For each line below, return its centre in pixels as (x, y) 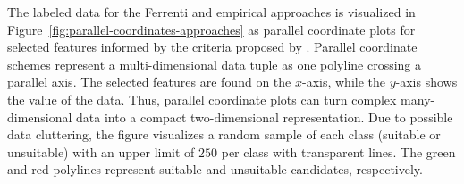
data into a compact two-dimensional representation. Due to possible (265, 117)
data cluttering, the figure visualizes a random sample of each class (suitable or (224, 134)
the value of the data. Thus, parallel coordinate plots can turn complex (202, 99)
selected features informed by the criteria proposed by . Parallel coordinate (212, 47)
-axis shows (426, 82)
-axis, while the (343, 82)
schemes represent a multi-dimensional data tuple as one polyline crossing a (215, 64)
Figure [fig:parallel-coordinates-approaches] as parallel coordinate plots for (211, 29)
